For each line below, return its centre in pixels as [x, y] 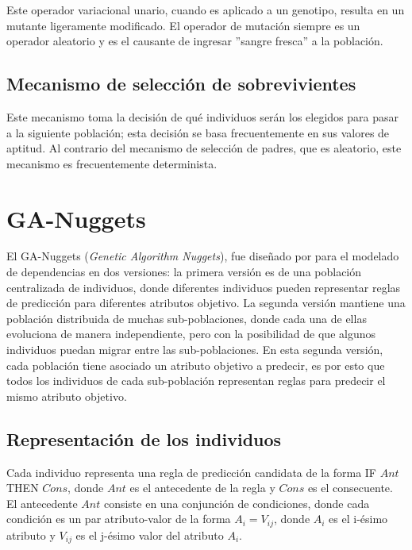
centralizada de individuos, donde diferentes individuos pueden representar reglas [204, 287]
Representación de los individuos [144, 438]
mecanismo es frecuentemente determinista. [112, 163]
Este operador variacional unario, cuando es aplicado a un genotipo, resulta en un [206, 10]
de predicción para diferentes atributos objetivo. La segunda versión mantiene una [206, 303]
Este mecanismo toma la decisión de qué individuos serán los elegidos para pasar [203, 116]
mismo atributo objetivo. [67, 396]
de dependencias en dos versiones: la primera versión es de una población [184, 272]
